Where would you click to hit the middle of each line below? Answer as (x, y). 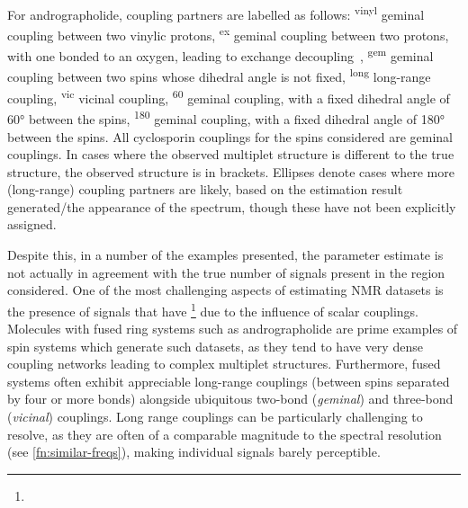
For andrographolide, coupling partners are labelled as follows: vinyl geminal (216, 13)
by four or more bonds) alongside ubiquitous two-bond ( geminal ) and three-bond (230, 399)
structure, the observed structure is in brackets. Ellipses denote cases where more (231, 171)
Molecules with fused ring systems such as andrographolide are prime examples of (233, 329)
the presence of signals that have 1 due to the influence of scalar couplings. (213, 309)
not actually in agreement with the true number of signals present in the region (226, 272)
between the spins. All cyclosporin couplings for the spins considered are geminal (230, 136)
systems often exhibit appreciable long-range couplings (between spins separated (229, 381)
